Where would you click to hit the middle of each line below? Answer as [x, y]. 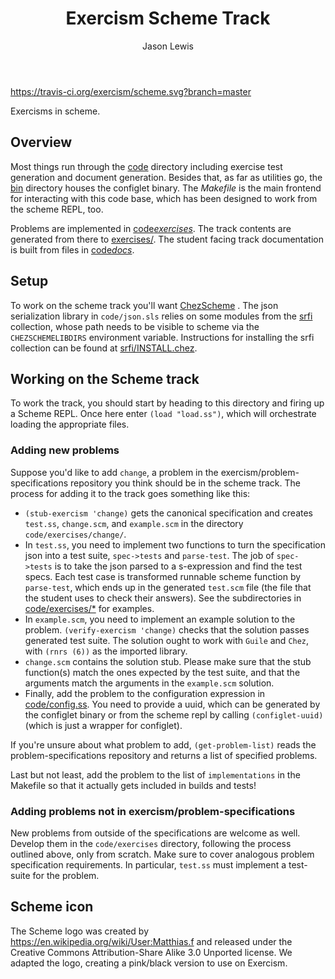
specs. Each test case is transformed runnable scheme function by [163, 576]
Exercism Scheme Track [168, 18]
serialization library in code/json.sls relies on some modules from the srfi [161, 316]
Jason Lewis [168, 46]
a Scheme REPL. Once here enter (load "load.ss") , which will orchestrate [163, 414]
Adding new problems [65, 450]
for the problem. [66, 875]
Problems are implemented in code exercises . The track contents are [151, 228]
